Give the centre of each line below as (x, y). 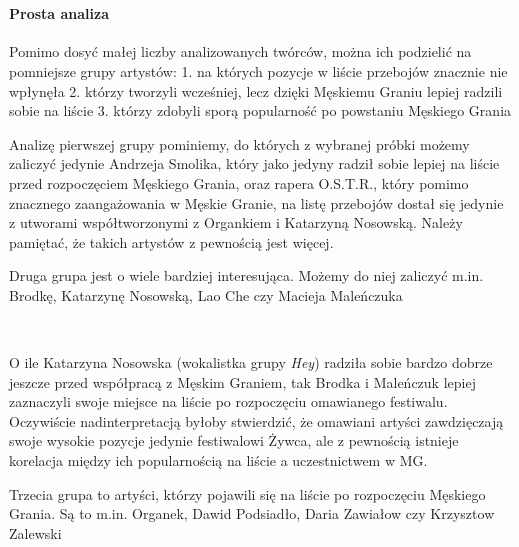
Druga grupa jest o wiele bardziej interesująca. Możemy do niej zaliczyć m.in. (246, 275)
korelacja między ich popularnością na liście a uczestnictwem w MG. (218, 460)
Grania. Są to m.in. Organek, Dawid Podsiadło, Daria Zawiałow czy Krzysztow (252, 513)
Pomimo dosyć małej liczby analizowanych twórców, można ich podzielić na (240, 51)
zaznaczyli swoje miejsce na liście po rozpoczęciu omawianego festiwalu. (228, 401)
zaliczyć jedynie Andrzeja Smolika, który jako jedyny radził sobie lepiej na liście (254, 163)
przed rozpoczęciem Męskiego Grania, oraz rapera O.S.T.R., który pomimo (239, 182)
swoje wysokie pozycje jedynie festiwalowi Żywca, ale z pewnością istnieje (234, 440)
